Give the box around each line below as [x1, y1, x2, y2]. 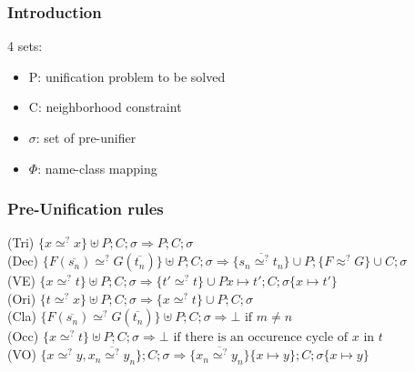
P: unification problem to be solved [28, 66, 226, 85]
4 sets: [7, 36, 43, 55]
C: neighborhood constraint [28, 97, 182, 116]
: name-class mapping [37, 158, 157, 177]
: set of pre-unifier [35, 128, 137, 146]
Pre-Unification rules [7, 197, 164, 220]
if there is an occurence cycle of [173, 331, 349, 345]
